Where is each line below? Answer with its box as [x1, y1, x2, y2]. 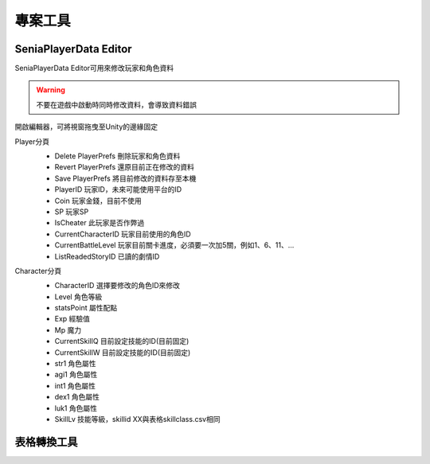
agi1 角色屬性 [54, 370, 98, 380]
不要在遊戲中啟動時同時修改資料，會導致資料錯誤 [36, 99, 197, 109]
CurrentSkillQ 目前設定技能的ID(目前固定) [54, 337, 190, 346]
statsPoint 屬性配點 [54, 303, 118, 313]
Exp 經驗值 [54, 314, 91, 324]
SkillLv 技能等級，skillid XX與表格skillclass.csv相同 [54, 415, 221, 423]
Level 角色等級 [54, 291, 103, 302]
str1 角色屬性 [54, 359, 96, 368]
